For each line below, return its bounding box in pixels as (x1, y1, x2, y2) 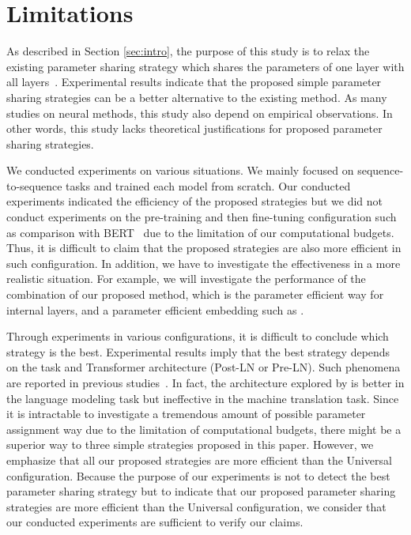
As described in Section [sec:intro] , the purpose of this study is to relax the (6, 43, 370, 59)
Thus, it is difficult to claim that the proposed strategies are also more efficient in (6, 239, 402, 256)
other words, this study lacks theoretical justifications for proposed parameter (6, 120, 383, 137)
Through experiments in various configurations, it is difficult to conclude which (6, 328, 389, 345)
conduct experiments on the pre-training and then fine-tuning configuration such (6, 209, 397, 225)
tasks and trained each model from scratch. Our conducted (66, 177, 351, 194)
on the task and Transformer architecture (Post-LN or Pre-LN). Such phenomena (6, 359, 401, 375)
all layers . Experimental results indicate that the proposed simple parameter (6, 73, 382, 90)
